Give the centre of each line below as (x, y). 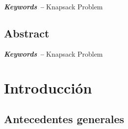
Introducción (48, 87)
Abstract (27, 33)
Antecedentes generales (64, 119)
